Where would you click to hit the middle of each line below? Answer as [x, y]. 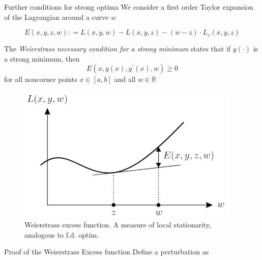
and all [125, 79]
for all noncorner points [41, 79]
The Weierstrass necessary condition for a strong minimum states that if [118, 49]
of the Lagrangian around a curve [56, 17]
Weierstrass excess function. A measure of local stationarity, [118, 225]
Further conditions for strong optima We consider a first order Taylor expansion [129, 7]
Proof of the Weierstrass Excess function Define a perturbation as [107, 252]
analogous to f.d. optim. [62, 234]
